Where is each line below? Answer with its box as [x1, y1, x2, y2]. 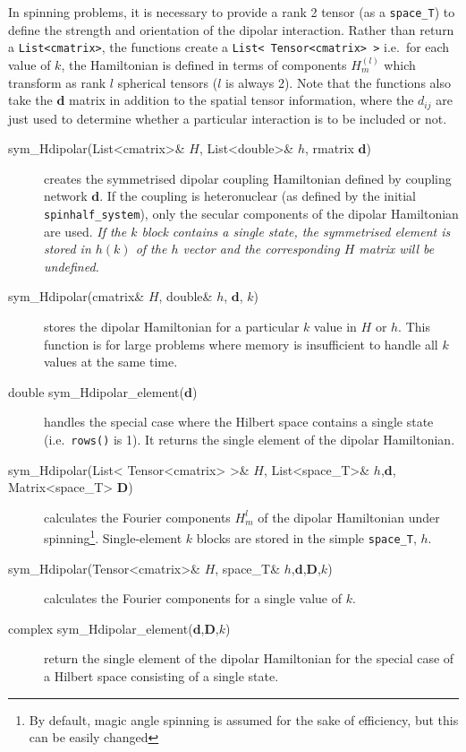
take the [8, 91, 53, 109]
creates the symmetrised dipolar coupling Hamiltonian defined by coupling [44, 169, 452, 187]
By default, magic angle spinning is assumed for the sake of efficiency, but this [29, 710, 459, 729]
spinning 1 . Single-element [44, 526, 182, 548]
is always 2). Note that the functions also [225, 73, 451, 91]
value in [314, 316, 357, 335]
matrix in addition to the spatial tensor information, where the [69, 91, 414, 109]
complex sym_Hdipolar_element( [8, 618, 193, 637]
